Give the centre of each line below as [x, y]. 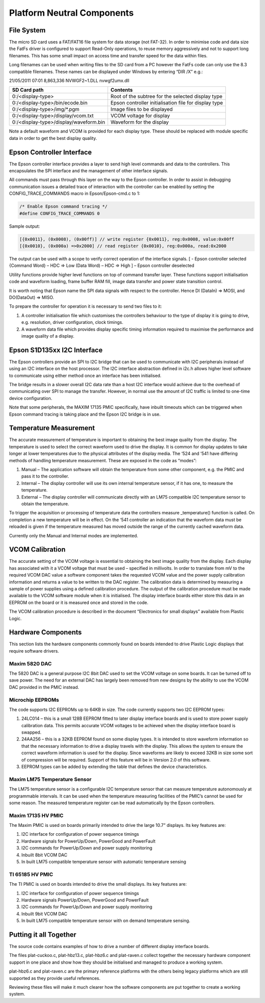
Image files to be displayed [142, 109]
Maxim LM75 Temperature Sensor [50, 779]
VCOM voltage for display [140, 116]
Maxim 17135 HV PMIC [36, 816]
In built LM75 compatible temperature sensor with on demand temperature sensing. [106, 921]
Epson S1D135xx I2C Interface [56, 350]
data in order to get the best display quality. [53, 138]
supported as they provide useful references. [55, 978]
